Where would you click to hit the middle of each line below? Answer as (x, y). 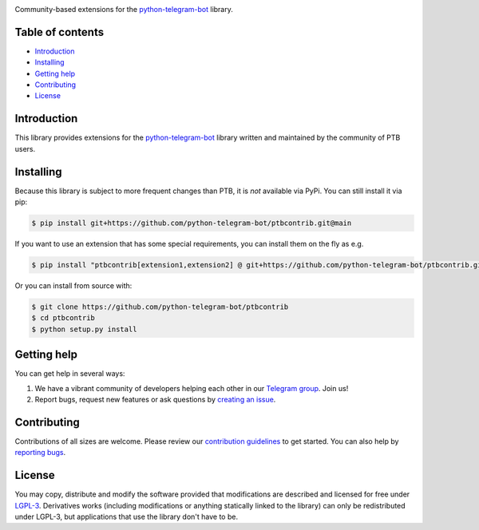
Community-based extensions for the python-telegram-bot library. (124, 9)
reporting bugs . (40, 453)
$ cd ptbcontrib (63, 318)
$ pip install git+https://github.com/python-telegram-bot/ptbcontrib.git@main (192, 223)
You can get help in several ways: (70, 374)
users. (25, 148)
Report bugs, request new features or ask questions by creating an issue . (155, 400)
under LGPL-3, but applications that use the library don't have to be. (127, 517)
